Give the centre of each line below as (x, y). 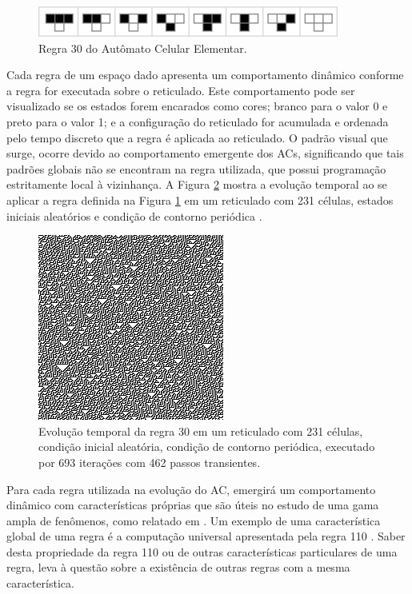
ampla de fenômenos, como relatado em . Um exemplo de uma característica (194, 520)
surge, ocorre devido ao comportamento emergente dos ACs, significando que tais (205, 153)
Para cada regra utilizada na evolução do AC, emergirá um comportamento (191, 489)
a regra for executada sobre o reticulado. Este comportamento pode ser (181, 90)
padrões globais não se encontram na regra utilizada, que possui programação (196, 168)
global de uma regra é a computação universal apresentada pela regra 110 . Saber (206, 536)
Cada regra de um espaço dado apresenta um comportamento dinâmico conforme (205, 75)
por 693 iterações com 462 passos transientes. (150, 462)
